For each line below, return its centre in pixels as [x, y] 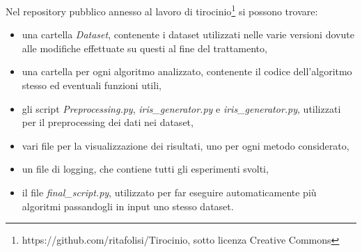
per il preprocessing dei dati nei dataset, [108, 122]
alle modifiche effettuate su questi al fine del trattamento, [144, 48]
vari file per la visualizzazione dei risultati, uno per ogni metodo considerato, [186, 145]
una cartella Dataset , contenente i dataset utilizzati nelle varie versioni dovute [188, 34]
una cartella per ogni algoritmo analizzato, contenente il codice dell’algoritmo [187, 71]
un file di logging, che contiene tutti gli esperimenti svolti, [145, 169]
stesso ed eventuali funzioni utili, [92, 85]
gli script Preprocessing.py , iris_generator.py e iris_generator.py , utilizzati [181, 108]
